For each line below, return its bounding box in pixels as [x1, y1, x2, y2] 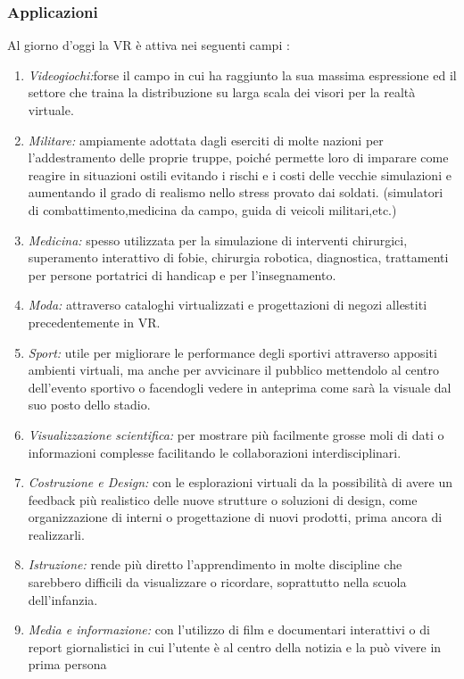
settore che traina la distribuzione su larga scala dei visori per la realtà [28, 83, 416, 102]
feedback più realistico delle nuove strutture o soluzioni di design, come [28, 490, 418, 509]
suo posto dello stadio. [28, 395, 151, 414]
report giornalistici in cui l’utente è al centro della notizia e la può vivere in [28, 637, 442, 656]
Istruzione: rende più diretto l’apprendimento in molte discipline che [28, 555, 402, 574]
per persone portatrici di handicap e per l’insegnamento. [28, 265, 336, 284]
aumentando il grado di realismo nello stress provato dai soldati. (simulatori [28, 183, 443, 202]
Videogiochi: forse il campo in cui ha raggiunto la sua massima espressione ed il [28, 65, 457, 84]
